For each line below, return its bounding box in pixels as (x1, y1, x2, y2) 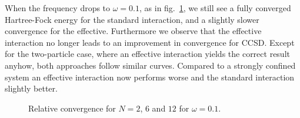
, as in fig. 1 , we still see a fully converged (139, 2, 291, 14)
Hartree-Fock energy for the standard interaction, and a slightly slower (5, 13, 259, 25)
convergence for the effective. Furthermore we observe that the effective (5, 25, 262, 37)
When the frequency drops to (5, 2, 111, 14)
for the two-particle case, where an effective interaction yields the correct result (5, 48, 290, 60)
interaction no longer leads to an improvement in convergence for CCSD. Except (5, 36, 295, 48)
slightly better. (5, 82, 58, 95)
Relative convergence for (28, 102, 116, 114)
